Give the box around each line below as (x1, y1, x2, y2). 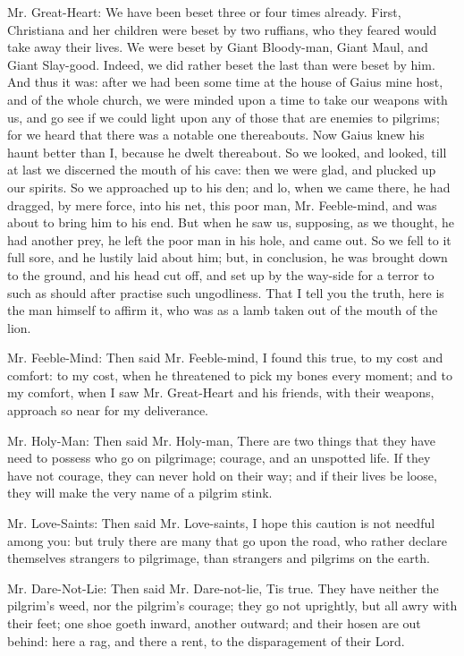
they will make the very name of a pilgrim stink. (7, 483, 273, 502)
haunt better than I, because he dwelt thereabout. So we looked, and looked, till (7, 142, 447, 161)
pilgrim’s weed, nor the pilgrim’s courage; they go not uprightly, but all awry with (7, 596, 458, 615)
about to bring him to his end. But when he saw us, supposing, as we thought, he (7, 213, 455, 232)
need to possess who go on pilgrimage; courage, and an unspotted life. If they (7, 448, 431, 467)
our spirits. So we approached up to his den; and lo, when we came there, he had (7, 177, 451, 196)
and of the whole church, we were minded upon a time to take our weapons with (7, 89, 448, 108)
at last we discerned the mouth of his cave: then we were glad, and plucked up (7, 160, 436, 179)
